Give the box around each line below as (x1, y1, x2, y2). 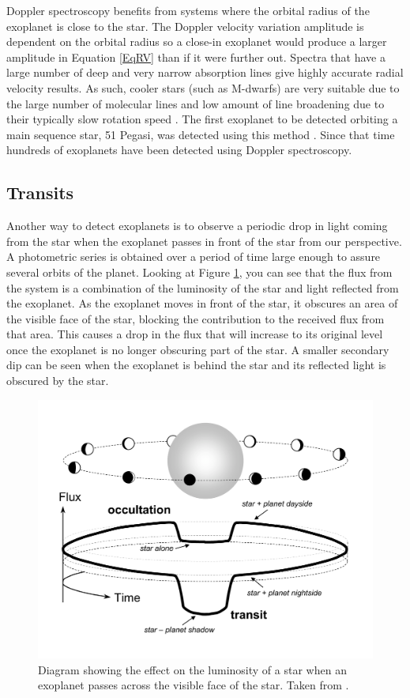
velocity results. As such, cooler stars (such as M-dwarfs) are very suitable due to (6, 79, 400, 96)
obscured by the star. (6, 372, 109, 389)
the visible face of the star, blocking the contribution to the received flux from (6, 310, 385, 326)
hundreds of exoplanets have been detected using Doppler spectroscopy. (6, 141, 352, 158)
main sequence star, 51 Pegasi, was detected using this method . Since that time (6, 126, 395, 142)
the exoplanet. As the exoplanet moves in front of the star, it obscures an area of (6, 295, 398, 311)
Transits (6, 180, 74, 205)
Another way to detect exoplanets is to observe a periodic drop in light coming (6, 217, 388, 234)
